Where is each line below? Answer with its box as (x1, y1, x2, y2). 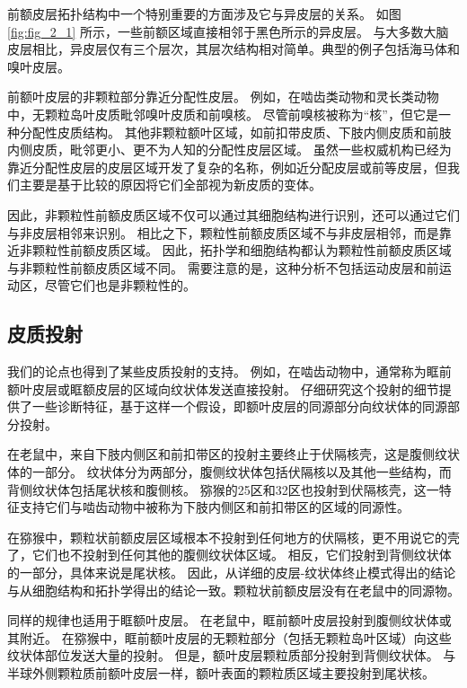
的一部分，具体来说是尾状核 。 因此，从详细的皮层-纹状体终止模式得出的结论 (7, 563, 456, 582)
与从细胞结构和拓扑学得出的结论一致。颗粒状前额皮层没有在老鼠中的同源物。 (7, 580, 460, 599)
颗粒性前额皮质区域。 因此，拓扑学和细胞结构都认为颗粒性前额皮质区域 (31, 241, 452, 260)
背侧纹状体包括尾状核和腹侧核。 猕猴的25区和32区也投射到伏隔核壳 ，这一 (7, 480, 439, 498)
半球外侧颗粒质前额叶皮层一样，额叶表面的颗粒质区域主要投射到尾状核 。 (7, 664, 435, 683)
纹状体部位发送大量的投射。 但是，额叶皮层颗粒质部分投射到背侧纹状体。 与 (7, 646, 456, 665)
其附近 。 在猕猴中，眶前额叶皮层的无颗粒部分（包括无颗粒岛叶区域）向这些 (7, 628, 452, 647)
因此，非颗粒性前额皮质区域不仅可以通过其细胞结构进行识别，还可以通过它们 (7, 205, 460, 224)
